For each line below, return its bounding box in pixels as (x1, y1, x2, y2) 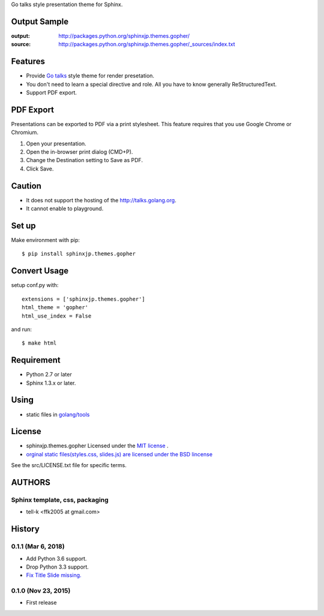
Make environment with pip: (11, 237, 80, 244)
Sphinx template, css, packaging (11, 495, 109, 504)
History (11, 524, 40, 534)
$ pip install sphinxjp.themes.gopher (22, 250, 136, 258)
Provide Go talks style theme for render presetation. (26, 72, 155, 79)
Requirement (11, 355, 61, 366)
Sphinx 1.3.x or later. (26, 379, 76, 387)
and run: (11, 325, 32, 333)
